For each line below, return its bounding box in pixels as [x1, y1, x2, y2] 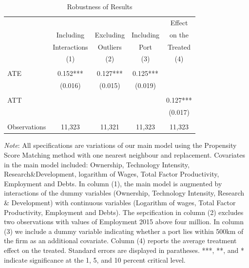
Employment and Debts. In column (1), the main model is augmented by [4, 178, 222, 188]
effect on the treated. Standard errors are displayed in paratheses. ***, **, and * [4, 245, 244, 255]
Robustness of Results [67, 1, 133, 11]
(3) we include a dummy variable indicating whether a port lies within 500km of [4, 226, 244, 236]
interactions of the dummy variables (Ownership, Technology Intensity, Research [4, 188, 245, 198]
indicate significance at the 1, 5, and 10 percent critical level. [4, 254, 186, 265]
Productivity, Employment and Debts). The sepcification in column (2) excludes [4, 207, 244, 217]
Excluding [95, 29, 125, 39]
